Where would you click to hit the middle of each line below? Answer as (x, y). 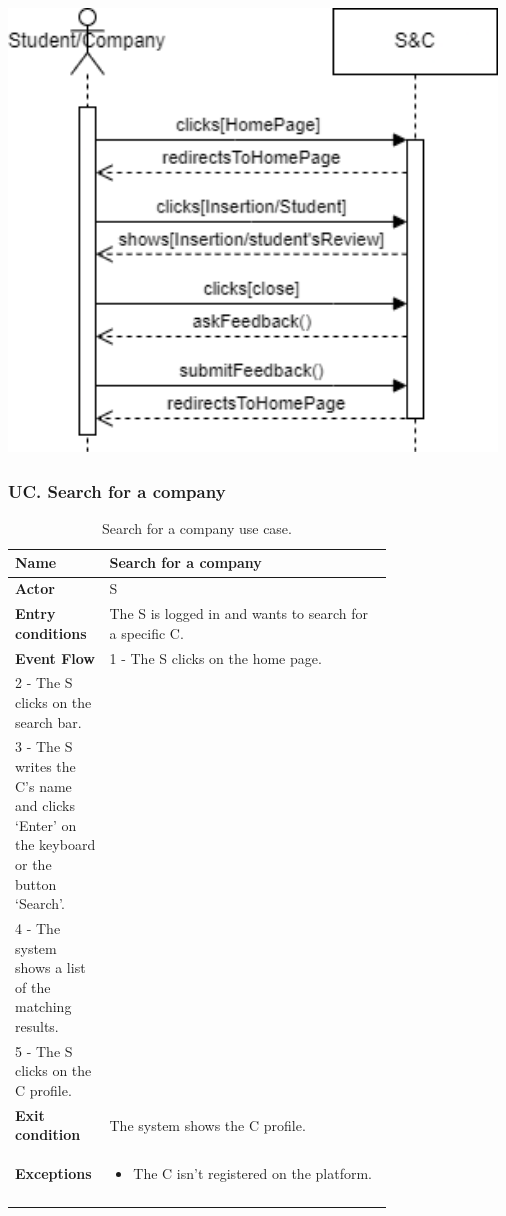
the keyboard (55, 844)
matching (43, 1006)
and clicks (45, 805)
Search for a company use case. (197, 527)
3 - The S (44, 746)
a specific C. (146, 632)
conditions (51, 632)
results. (37, 1025)
